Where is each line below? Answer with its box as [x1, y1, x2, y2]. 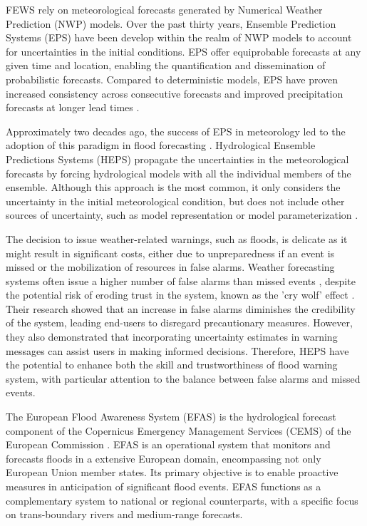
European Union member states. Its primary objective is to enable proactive [6, 465, 338, 480]
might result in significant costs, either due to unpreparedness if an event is [6, 245, 335, 260]
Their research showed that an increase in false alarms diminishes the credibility [6, 301, 356, 316]
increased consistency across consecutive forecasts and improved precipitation [6, 86, 343, 100]
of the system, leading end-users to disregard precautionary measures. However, [6, 315, 353, 330]
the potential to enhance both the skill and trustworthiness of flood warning [6, 357, 338, 372]
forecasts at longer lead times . [6, 100, 140, 115]
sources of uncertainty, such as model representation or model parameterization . [6, 207, 358, 222]
